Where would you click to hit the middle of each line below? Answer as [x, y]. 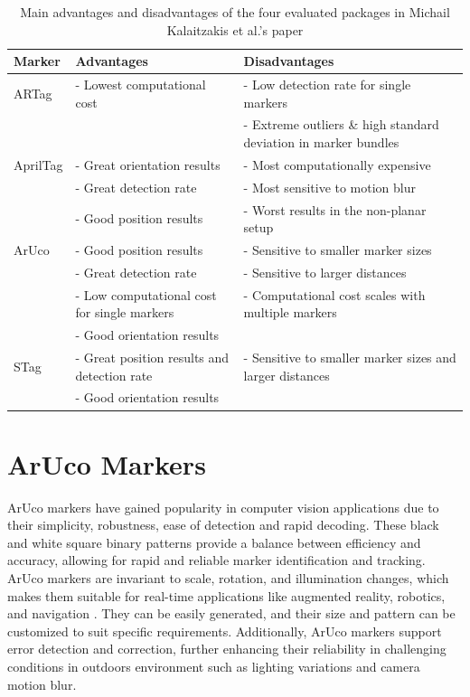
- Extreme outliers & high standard [341, 124]
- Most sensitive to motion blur [330, 187]
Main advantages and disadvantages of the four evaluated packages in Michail [235, 12]
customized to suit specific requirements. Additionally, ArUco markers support [225, 631]
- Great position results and [152, 357]
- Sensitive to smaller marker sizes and [350, 357]
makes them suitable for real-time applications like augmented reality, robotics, [226, 595]
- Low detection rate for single [327, 85]
